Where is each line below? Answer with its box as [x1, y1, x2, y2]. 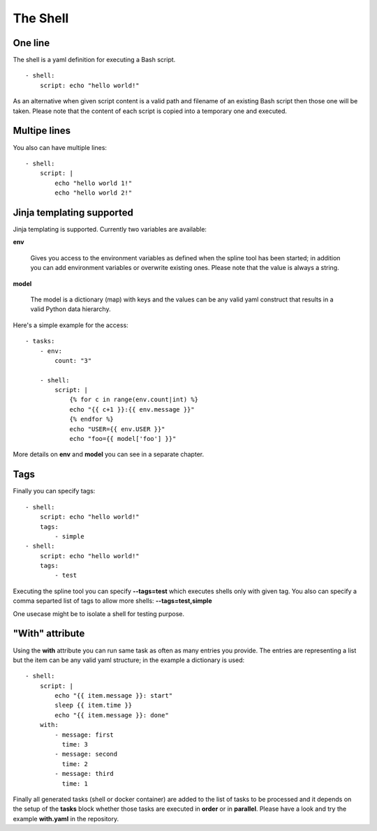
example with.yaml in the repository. [13, 814, 119, 823]
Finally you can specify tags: [13, 487, 96, 495]
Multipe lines [13, 125, 71, 137]
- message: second [54, 750, 118, 758]
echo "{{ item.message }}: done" [54, 711, 169, 719]
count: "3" [54, 357, 92, 364]
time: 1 [61, 779, 89, 788]
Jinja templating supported [13, 207, 134, 218]
